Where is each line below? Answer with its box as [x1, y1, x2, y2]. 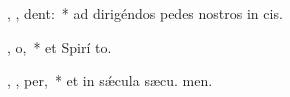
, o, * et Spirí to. [7, 36, 112, 57]
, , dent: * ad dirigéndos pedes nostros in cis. [7, 3, 283, 23]
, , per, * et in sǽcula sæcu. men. [7, 70, 213, 91]
